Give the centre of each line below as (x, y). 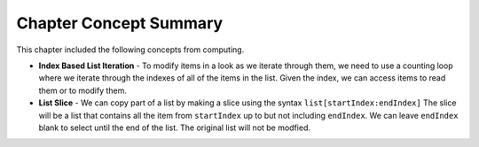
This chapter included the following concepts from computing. (130, 50)
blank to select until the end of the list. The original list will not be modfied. (174, 128)
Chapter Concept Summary (120, 23)
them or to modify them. (83, 90)
